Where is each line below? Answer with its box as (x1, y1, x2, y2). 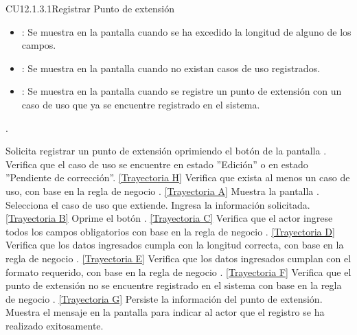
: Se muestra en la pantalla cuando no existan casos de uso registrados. (21, 60, 321, 75)
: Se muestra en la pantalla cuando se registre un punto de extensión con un (21, 84, 342, 98)
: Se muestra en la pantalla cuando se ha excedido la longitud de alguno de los (21, 24, 352, 38)
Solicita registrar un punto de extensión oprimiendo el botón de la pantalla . (5, 143, 327, 158)
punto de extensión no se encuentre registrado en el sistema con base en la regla (5, 278, 342, 292)
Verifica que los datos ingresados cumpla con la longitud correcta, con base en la (5, 238, 344, 252)
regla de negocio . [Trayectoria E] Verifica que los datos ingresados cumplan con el (5, 251, 352, 265)
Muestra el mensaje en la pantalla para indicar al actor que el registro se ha (5, 305, 325, 319)
